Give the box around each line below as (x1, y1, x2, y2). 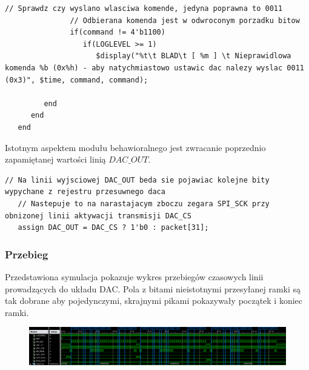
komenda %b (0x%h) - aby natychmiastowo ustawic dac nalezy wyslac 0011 (5, 63, 304, 72)
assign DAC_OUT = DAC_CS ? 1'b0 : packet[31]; (18, 223, 209, 232)
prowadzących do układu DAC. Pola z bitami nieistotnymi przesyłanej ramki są (5, 282, 301, 295)
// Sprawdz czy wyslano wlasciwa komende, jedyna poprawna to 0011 (5, 4, 283, 13)
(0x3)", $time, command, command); (5, 75, 148, 84)
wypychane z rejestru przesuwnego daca (5, 187, 165, 197)
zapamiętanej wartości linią (5, 153, 106, 166)
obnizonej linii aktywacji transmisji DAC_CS (5, 211, 191, 220)
